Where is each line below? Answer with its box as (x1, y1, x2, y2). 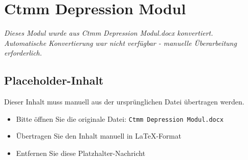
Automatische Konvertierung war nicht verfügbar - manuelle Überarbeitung (4, 37, 237, 48)
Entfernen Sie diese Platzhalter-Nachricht (16, 147, 146, 158)
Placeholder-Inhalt (4, 72, 104, 88)
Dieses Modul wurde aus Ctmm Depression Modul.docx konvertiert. (4, 28, 213, 38)
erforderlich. (4, 47, 42, 58)
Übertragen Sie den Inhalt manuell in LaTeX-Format (16, 130, 181, 141)
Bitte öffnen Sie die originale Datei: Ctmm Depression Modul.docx (16, 113, 224, 124)
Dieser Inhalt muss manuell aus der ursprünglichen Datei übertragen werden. (4, 96, 244, 107)
